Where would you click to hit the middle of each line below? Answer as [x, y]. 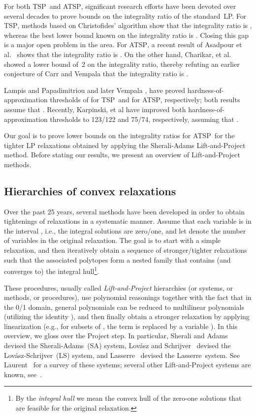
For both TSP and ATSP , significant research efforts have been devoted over [120, 6]
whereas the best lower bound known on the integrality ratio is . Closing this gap [127, 35]
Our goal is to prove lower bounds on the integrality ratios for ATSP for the [119, 135]
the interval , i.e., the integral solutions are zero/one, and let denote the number [125, 230]
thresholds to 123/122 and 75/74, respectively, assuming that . [144, 119]
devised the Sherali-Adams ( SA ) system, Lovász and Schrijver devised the [117, 345]
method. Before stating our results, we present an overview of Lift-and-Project [122, 155]
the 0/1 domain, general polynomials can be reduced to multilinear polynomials [124, 307]
